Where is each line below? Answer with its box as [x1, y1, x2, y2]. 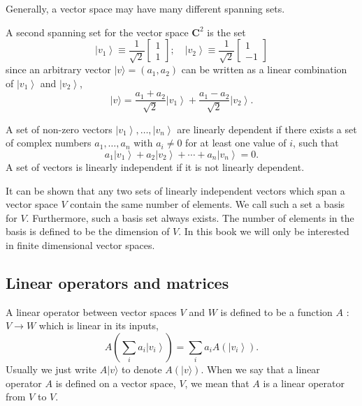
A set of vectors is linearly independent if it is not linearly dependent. [6, 160, 305, 174]
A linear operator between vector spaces [6, 304, 177, 319]
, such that [293, 135, 339, 150]
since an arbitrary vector [6, 62, 111, 77]
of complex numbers [6, 135, 92, 150]
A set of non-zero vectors [6, 121, 113, 136]
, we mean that [184, 375, 249, 390]
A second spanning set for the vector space [6, 24, 189, 39]
